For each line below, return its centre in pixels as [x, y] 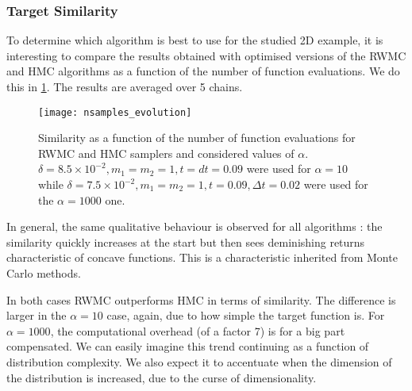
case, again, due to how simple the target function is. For [246, 315]
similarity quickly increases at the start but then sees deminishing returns [186, 241]
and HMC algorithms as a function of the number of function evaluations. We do [203, 71]
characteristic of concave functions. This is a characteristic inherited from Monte [202, 257]
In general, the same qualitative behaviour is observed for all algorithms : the [194, 226]
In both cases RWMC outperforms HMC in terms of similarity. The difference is [201, 299]
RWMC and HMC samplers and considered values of [166, 153]
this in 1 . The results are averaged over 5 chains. [125, 86]
